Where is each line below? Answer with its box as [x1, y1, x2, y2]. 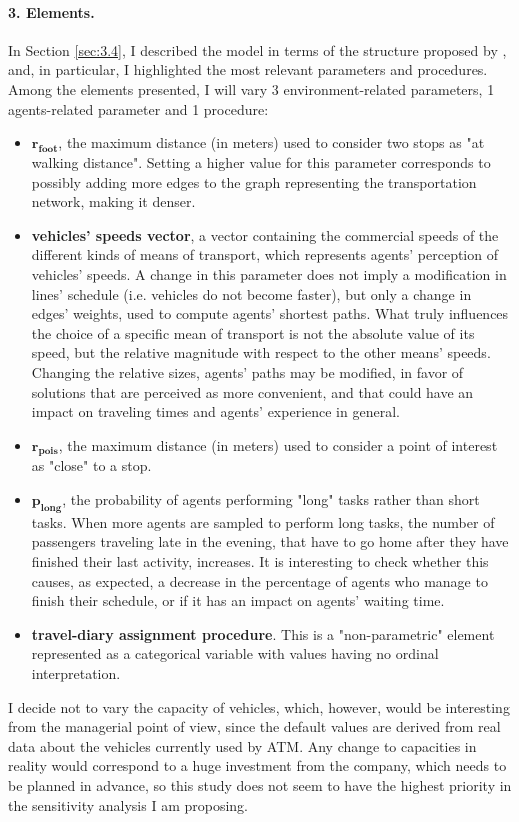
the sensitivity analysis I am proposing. [8, 794, 248, 815]
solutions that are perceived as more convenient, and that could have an [31, 381, 474, 402]
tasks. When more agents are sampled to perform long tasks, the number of [31, 511, 495, 532]
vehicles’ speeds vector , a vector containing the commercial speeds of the [31, 224, 499, 245]
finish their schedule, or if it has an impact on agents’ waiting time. [31, 590, 445, 611]
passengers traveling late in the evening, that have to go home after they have [31, 531, 509, 552]
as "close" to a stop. [31, 455, 152, 476]
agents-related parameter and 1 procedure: [8, 98, 269, 119]
